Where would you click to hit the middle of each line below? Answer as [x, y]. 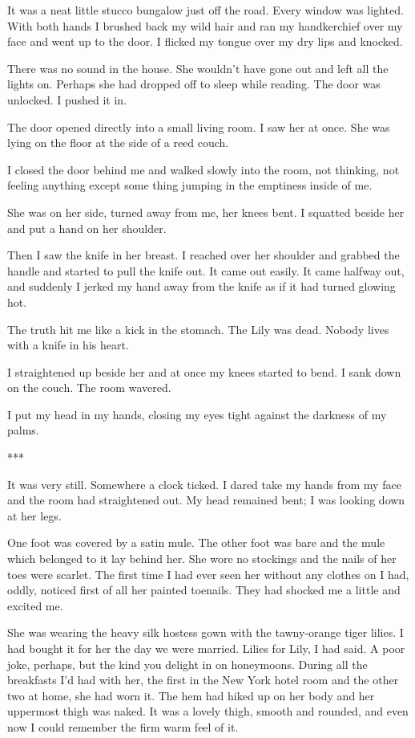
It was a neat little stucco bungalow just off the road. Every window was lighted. [205, 10]
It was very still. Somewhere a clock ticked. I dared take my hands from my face [204, 484]
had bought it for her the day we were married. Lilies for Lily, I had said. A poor [206, 648]
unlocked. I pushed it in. [67, 99]
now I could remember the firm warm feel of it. [123, 726]
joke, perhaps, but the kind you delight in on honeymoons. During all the [187, 664]
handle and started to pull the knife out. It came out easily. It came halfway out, [206, 270]
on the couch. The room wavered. [89, 387]
